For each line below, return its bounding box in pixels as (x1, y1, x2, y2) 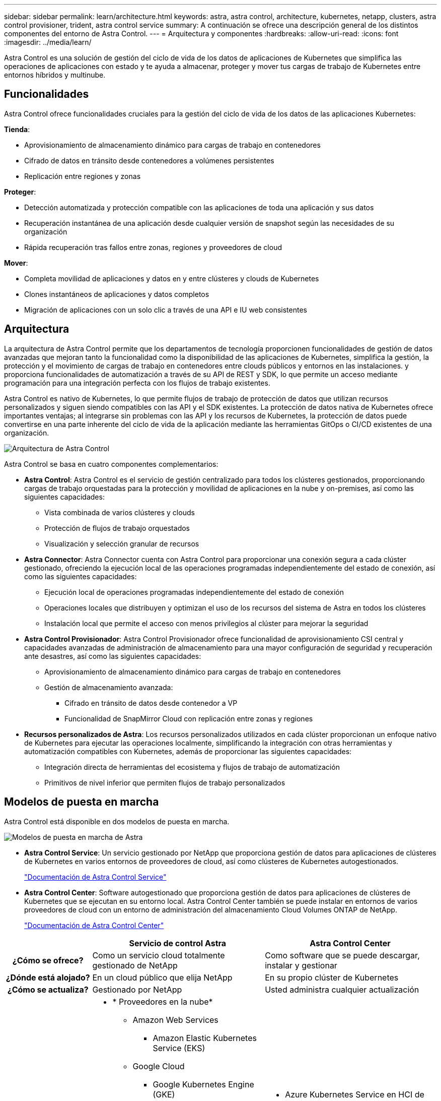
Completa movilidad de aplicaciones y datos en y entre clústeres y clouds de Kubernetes (24, 274, 319, 283)
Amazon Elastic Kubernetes (153, 1032, 257, 1043)
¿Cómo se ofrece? (12, 955, 84, 965)
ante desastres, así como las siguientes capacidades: (24, 651, 201, 660)
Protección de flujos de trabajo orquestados (44, 523, 190, 532)
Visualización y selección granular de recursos (44, 539, 199, 548)
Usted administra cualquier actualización (265, 984, 419, 995)
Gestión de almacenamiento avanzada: (44, 683, 173, 692)
